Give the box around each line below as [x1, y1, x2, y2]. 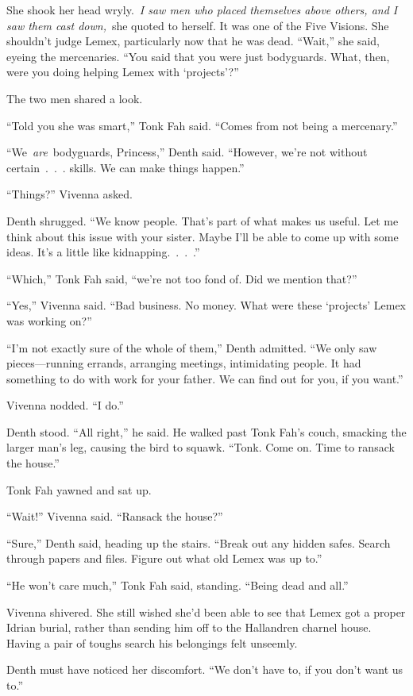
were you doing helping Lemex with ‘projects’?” [6, 63, 239, 80]
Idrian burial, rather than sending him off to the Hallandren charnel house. [6, 619, 372, 636]
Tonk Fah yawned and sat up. [6, 481, 152, 498]
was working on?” [6, 312, 92, 329]
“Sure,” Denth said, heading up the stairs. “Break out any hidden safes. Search [6, 534, 391, 551]
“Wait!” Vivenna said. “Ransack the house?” [6, 508, 223, 525]
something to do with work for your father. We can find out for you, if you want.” [6, 370, 403, 386]
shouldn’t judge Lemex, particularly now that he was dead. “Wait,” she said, [6, 33, 380, 49]
